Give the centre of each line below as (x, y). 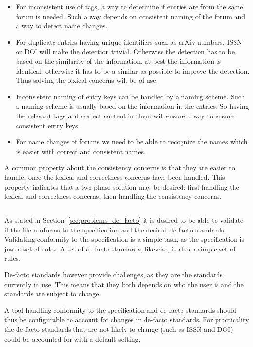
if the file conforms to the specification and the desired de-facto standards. (115, 229)
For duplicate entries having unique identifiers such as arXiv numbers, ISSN (129, 42)
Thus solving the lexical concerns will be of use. (87, 80)
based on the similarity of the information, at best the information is (118, 61)
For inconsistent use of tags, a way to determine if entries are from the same (129, 6)
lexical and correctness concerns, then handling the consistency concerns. (113, 196)
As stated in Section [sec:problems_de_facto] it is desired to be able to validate (124, 220)
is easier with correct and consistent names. (81, 151)
